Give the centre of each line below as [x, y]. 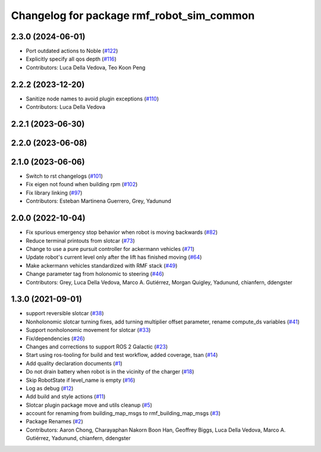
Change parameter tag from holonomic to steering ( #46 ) [95, 274]
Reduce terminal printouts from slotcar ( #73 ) [80, 240]
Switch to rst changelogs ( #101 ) [64, 176]
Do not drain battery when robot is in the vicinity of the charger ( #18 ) [110, 372]
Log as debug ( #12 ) [50, 388]
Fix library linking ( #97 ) [54, 193]
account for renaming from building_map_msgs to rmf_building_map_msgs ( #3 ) [123, 413]
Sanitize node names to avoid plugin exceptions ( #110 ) [92, 99]
